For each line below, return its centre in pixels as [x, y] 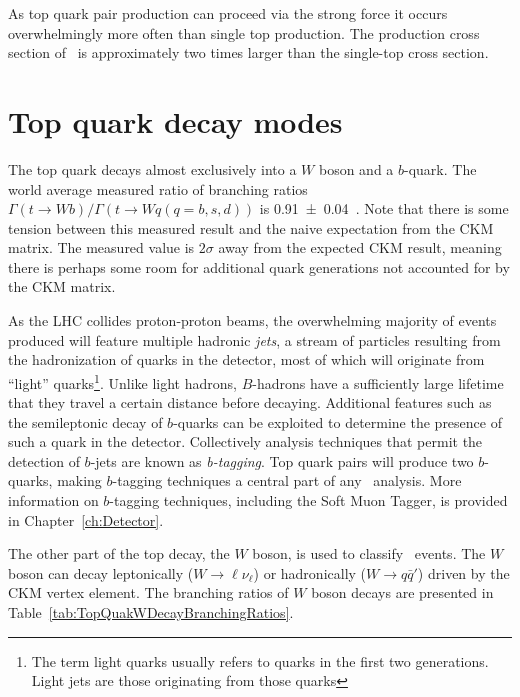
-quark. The [440, 168]
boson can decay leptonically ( [101, 572]
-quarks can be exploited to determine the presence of [337, 421]
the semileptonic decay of [85, 421]
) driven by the [463, 572]
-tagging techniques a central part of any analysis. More [287, 480]
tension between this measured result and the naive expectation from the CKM [251, 227]
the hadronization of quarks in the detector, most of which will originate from [246, 359]
